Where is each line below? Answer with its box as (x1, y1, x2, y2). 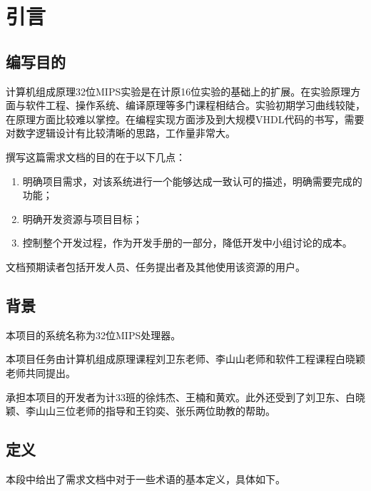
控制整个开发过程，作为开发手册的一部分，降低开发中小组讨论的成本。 (22, 235, 352, 250)
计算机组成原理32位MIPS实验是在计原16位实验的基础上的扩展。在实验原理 (6, 83, 351, 98)
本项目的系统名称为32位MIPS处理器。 (6, 327, 181, 342)
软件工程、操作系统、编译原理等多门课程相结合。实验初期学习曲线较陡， (25, 98, 365, 113)
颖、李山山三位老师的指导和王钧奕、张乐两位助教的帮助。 (6, 403, 275, 418)
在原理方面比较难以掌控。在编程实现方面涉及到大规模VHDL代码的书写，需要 (6, 111, 365, 126)
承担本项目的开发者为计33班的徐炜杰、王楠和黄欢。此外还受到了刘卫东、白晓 (6, 389, 365, 404)
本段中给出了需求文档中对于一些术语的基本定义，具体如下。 (6, 471, 285, 486)
